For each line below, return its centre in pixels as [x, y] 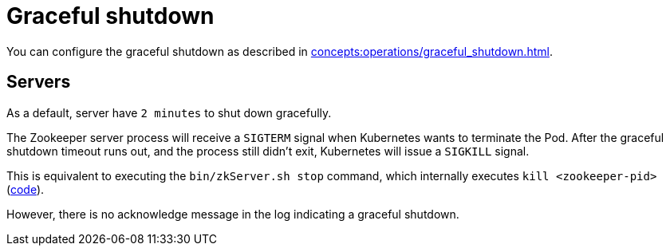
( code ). [26, 189]
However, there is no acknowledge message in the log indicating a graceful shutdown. [233, 214]
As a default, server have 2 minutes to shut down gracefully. [169, 112]
